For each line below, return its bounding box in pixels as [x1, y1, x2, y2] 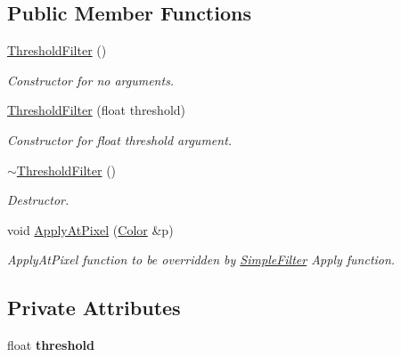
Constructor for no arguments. [7, 70, 175, 89]
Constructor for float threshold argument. [7, 130, 233, 149]
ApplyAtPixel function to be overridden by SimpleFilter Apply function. [7, 250, 396, 269]
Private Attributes [7, 294, 181, 321]
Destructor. [7, 191, 70, 209]
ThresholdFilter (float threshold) [7, 101, 186, 119]
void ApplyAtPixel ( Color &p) [7, 220, 174, 239]
